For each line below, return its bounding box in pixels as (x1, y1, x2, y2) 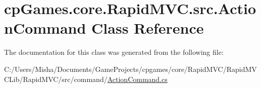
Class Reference (91, 18, 204, 38)
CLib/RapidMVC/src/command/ (4, 73, 108, 84)
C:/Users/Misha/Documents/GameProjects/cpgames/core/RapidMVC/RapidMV (4, 63, 257, 74)
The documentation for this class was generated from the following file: (4, 47, 224, 57)
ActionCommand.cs (107, 73, 168, 84)
